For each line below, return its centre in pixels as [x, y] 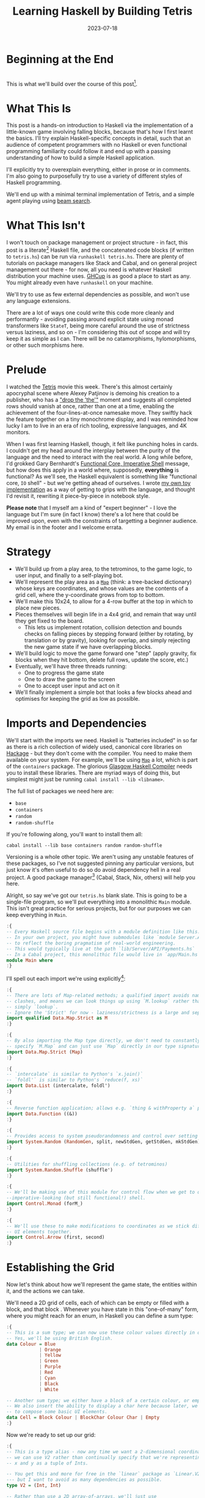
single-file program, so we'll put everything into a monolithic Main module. [99, 902]
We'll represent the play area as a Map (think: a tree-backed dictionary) [103, 582]
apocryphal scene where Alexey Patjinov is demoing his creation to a [93, 393]
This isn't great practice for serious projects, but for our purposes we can [99, 908]
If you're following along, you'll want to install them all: [74, 834]
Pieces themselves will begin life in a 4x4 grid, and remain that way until [106, 614]
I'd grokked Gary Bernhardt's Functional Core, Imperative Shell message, [98, 463]
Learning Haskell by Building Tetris [103, 11]
